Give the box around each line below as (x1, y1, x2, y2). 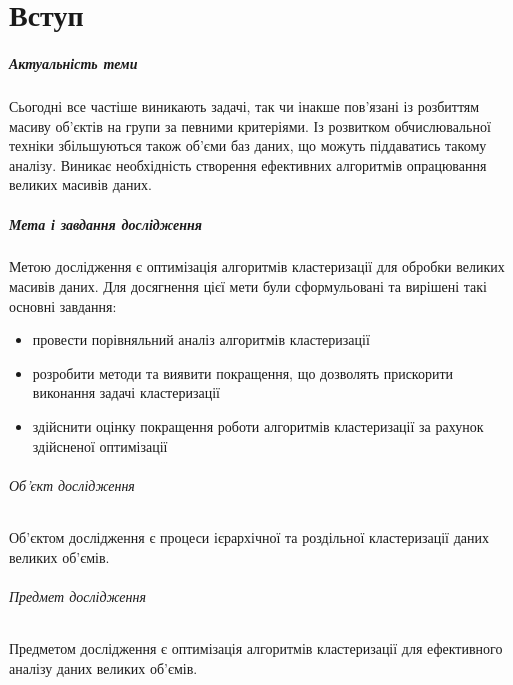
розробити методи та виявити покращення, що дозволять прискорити (32, 362, 454, 383)
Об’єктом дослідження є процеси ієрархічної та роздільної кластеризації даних (9, 527, 489, 548)
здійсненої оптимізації (32, 435, 168, 456)
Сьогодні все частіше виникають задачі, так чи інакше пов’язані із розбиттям (9, 95, 480, 116)
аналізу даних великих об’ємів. (9, 657, 198, 678)
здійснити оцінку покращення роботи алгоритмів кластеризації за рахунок (32, 416, 484, 437)
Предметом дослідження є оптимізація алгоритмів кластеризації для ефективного (9, 638, 503, 658)
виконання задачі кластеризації (32, 382, 220, 403)
